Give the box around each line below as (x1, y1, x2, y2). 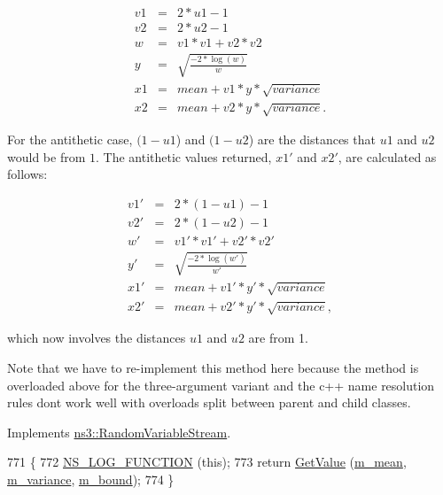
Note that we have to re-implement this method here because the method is (7, 358, 419, 376)
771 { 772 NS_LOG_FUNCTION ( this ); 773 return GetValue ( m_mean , (7, 452, 407, 471)
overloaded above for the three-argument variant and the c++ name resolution (7, 375, 435, 394)
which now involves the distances (7, 329, 186, 347)
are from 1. (248, 329, 308, 347)
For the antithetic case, (7, 130, 133, 149)
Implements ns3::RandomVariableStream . (7, 422, 231, 441)
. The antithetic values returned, (96, 147, 272, 166)
